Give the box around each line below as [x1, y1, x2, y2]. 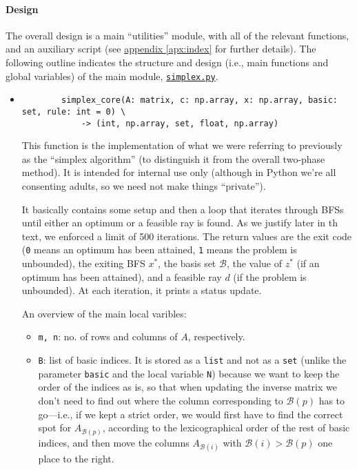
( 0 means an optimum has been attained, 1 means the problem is [21, 242, 297, 257]
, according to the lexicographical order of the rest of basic [102, 420, 350, 435]
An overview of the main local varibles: [21, 306, 187, 320]
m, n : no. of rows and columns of [38, 329, 178, 344]
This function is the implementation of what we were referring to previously [21, 138, 343, 153]
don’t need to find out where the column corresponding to [38, 393, 283, 407]
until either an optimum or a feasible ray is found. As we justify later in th [21, 215, 338, 230]
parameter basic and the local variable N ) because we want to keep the [38, 366, 340, 380]
